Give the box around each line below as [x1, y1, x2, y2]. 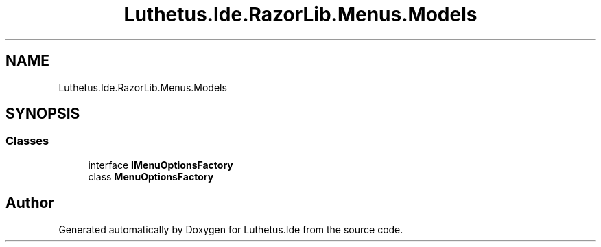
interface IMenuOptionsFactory [88, 158, 233, 171]
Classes [5, 134, 49, 148]
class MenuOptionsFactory [88, 170, 214, 183]
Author [5, 194, 54, 212]
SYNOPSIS [5, 105, 80, 123]
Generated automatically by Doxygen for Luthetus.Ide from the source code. [58, 223, 403, 235]
